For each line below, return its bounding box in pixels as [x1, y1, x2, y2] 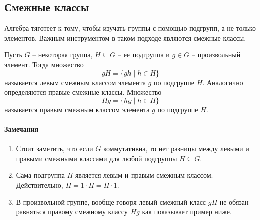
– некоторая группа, [32, 49, 93, 60]
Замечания [4, 123, 39, 134]
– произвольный [191, 49, 241, 60]
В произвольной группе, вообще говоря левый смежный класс [16, 196, 206, 207]
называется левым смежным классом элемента [4, 77, 146, 87]
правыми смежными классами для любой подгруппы [16, 153, 177, 163]
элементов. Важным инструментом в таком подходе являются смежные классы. [4, 32, 246, 43]
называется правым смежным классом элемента [4, 104, 150, 114]
